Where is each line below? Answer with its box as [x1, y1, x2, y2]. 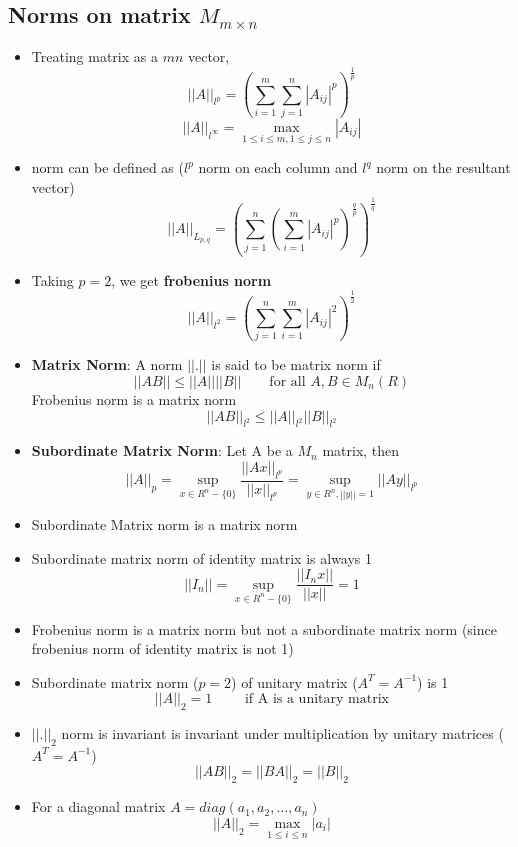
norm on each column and [198, 157, 358, 178]
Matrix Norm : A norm [31, 354, 183, 375]
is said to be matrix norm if [211, 354, 381, 375]
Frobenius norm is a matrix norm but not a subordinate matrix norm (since [31, 618, 497, 639]
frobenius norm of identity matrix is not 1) [31, 638, 294, 659]
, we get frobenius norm [111, 269, 272, 290]
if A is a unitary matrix [244, 692, 389, 707]
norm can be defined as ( [31, 157, 184, 178]
